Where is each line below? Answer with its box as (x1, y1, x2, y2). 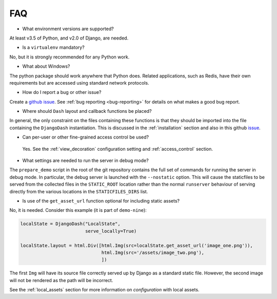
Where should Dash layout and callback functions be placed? (22, 108, 152, 114)
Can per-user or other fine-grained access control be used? (22, 134, 149, 141)
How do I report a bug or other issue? (22, 89, 102, 95)
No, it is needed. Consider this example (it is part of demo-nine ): (9, 207, 147, 213)
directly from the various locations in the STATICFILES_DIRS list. (9, 188, 148, 194)
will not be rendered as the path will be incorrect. (9, 277, 113, 283)
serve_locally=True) (85, 228, 137, 234)
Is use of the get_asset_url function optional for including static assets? (22, 197, 180, 204)
